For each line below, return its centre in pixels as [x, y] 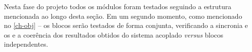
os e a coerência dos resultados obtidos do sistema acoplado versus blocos [114, 34]
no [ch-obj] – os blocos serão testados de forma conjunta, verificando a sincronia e [126, 25]
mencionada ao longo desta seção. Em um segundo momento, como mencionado [123, 16]
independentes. [26, 44]
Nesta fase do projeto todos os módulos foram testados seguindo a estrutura [118, 6]
